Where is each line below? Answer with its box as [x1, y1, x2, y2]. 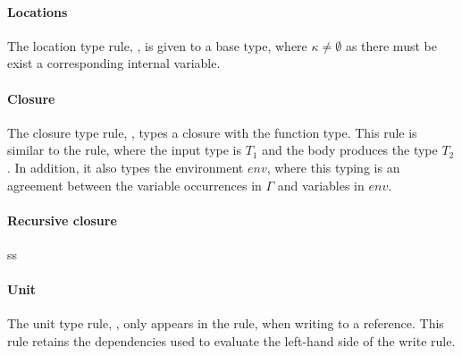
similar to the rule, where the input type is [7, 140, 241, 159]
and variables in [277, 175, 365, 194]
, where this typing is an [266, 157, 400, 176]
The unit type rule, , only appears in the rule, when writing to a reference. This [7, 314, 444, 333]
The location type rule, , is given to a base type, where [7, 36, 307, 55]
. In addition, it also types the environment [7, 157, 244, 176]
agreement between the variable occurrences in [7, 175, 262, 194]
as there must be [345, 36, 437, 55]
